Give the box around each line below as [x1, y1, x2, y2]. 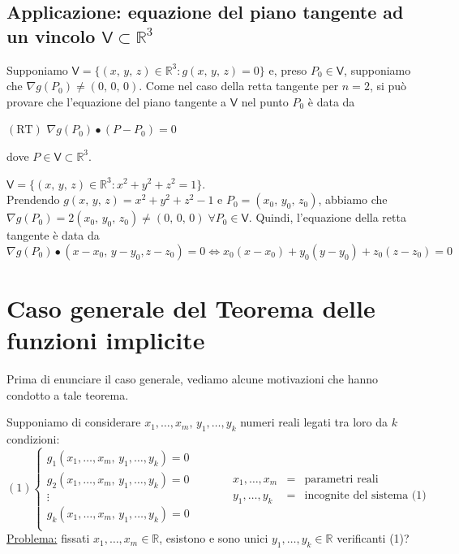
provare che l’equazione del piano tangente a [6, 93, 227, 110]
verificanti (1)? [337, 530, 410, 547]
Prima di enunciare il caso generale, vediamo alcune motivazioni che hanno [6, 370, 379, 387]
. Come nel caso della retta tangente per [139, 77, 339, 94]
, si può [369, 77, 407, 94]
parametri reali [304, 473, 379, 485]
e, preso [268, 61, 307, 78]
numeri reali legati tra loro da [240, 413, 388, 431]
